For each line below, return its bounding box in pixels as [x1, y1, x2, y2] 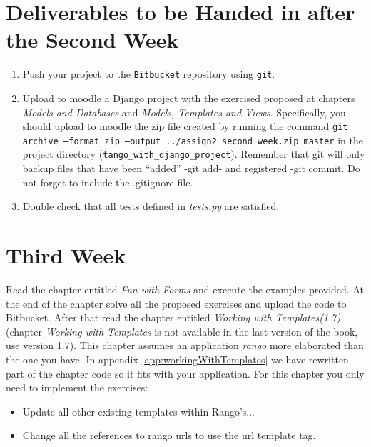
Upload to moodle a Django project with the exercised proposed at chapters [22, 90, 355, 105]
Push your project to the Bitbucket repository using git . [22, 66, 275, 81]
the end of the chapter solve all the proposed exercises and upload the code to [6, 296, 347, 311]
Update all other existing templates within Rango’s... [22, 403, 255, 418]
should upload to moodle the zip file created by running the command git [22, 119, 348, 134]
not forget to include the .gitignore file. [22, 174, 193, 189]
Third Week [6, 241, 126, 270]
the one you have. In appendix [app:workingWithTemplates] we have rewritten [6, 352, 349, 366]
